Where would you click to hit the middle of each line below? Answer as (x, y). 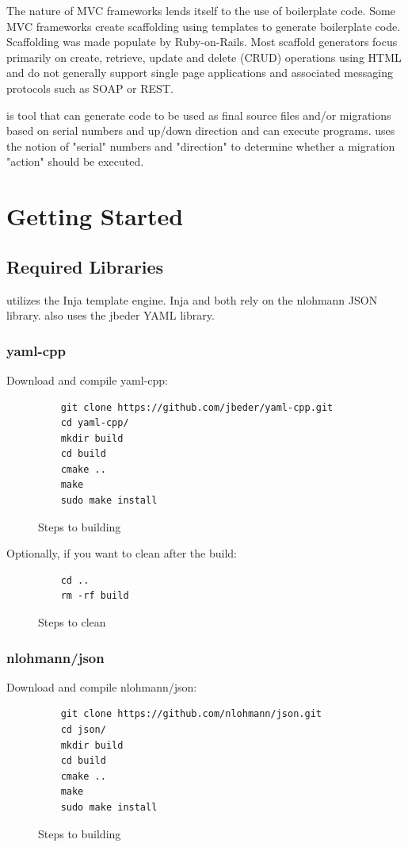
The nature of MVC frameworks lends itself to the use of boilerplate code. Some (201, 10)
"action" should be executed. (75, 161)
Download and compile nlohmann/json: (102, 686)
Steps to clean (72, 622)
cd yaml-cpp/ (95, 423)
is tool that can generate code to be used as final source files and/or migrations (199, 115)
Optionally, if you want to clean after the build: (122, 553)
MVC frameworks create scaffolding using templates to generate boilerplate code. (204, 26)
